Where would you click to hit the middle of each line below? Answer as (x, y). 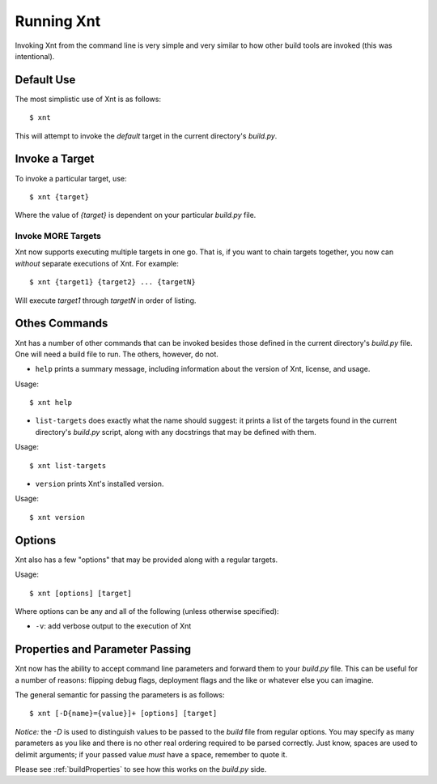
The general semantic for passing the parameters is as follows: (120, 695)
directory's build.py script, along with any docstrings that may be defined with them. (176, 432)
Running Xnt (58, 21)
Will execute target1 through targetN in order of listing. (106, 300)
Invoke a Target (55, 159)
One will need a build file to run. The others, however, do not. (117, 354)
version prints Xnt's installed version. (100, 484)
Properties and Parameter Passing (103, 649)
